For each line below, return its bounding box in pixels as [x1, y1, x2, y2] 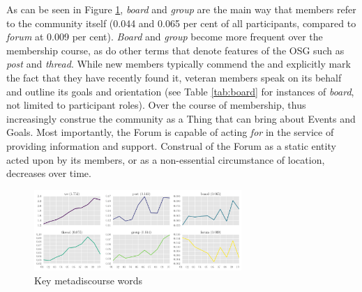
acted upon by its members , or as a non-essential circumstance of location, [6, 152, 325, 167]
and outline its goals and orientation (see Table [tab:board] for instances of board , [6, 84, 354, 98]
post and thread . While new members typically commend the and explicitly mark [6, 56, 352, 71]
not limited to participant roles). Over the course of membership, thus [6, 98, 306, 112]
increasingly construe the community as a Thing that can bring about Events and [6, 111, 356, 125]
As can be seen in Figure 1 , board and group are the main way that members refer [6, 2, 356, 16]
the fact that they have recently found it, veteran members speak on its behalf [6, 70, 342, 84]
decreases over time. [6, 166, 91, 180]
